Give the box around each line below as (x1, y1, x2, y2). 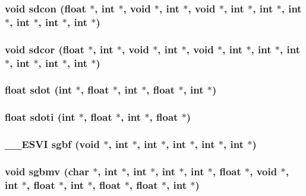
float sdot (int (5, 82, 72, 97)
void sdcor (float (5, 41, 85, 56)
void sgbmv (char (5, 163, 89, 178)
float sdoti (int (5, 110, 75, 124)
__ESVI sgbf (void (5, 137, 100, 152)
